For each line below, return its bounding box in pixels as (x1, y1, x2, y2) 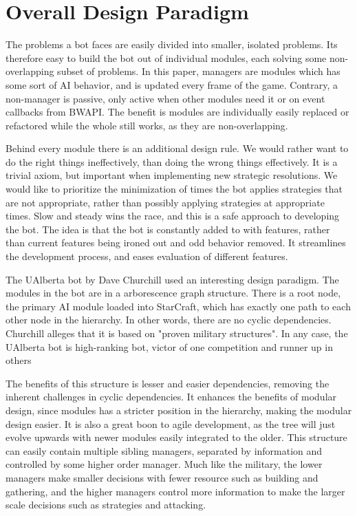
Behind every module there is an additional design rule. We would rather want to (6, 141, 349, 155)
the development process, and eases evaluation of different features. (6, 249, 288, 264)
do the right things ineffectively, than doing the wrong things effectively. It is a (6, 154, 338, 169)
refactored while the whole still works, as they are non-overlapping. (6, 118, 288, 132)
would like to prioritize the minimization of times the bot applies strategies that (6, 182, 343, 196)
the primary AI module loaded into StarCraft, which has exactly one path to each (6, 299, 351, 313)
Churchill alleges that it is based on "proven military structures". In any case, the (6, 326, 348, 340)
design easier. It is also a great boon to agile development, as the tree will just (6, 416, 336, 431)
